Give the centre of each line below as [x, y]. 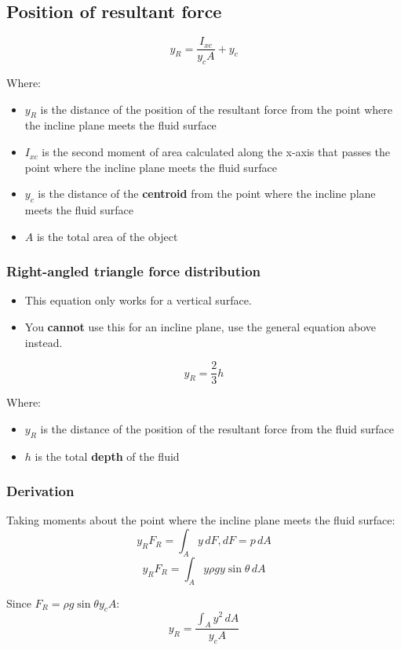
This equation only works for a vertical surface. [138, 300]
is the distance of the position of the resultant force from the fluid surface [217, 428]
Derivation [40, 491]
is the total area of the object [107, 236]
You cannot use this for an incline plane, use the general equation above [200, 327]
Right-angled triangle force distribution [134, 271]
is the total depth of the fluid [107, 456]
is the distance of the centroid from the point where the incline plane [207, 194]
